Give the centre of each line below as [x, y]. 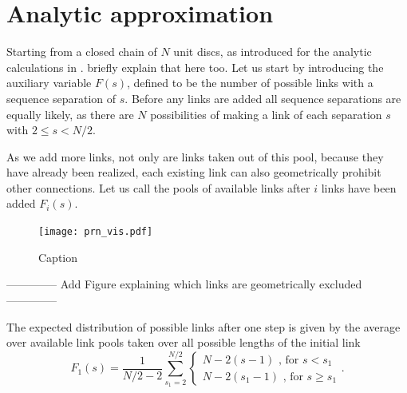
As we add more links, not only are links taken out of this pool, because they [195, 156]
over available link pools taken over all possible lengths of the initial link [184, 342]
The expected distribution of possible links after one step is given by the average [203, 326]
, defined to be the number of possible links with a [250, 83]
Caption [58, 257]
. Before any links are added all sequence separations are [263, 98]
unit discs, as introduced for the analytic [273, 52]
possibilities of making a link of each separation [266, 114]
